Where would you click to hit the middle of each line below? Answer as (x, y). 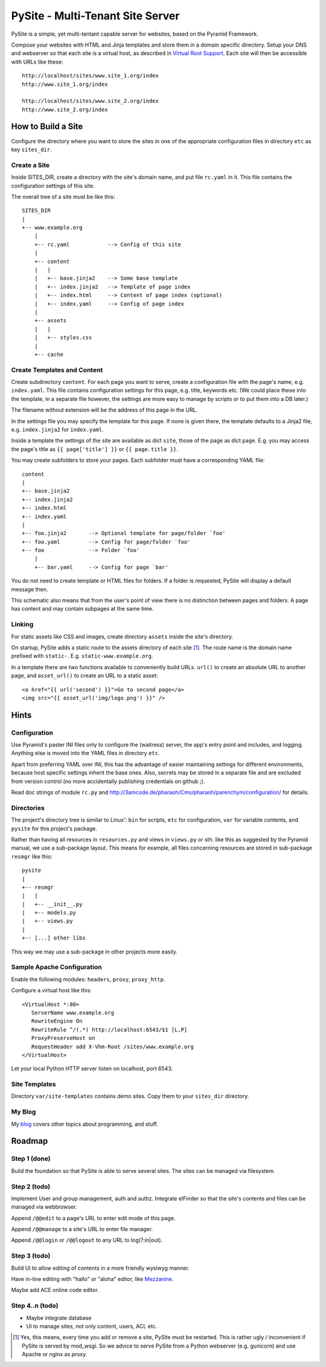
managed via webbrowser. (44, 1207)
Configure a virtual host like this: (51, 990)
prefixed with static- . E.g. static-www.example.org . (82, 656)
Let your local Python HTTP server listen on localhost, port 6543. (92, 1069)
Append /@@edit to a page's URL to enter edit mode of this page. (93, 1218)
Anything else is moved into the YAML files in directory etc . (85, 753)
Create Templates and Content (57, 370)
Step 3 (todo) (31, 1256)
